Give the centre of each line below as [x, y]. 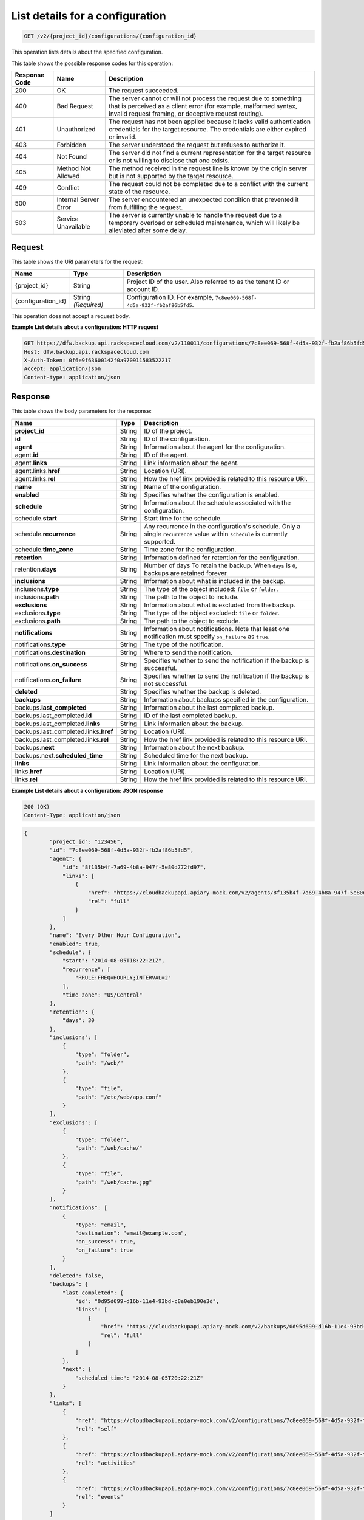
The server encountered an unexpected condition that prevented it [204, 199]
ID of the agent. [166, 455]
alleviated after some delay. [148, 230]
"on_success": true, [106, 1242]
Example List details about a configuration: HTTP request [85, 327]
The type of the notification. [184, 644]
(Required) [88, 305]
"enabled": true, [75, 944]
